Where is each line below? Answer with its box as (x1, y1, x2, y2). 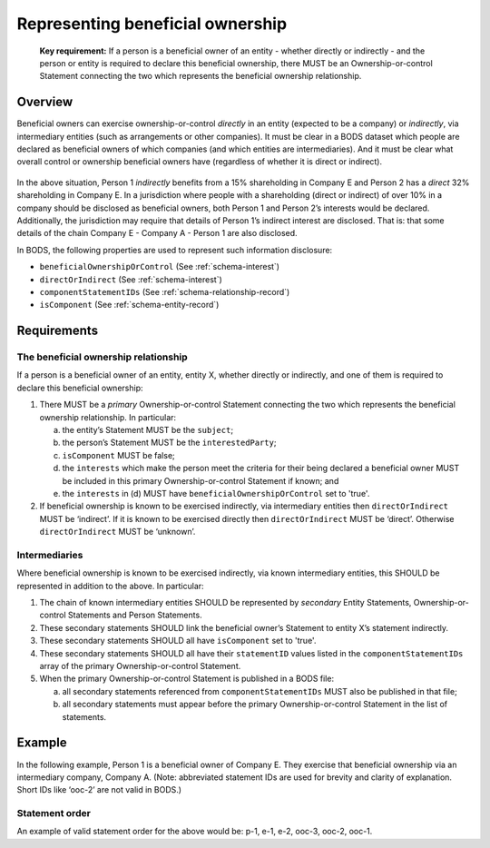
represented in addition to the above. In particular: (16, 580, 204, 591)
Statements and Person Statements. (68, 609, 203, 621)
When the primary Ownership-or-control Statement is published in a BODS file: (39, 673, 335, 685)
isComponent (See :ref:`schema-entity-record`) (39, 300, 220, 311)
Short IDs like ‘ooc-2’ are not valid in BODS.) (16, 784, 181, 795)
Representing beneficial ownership (16, 14, 288, 34)
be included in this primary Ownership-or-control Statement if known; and (62, 475, 339, 486)
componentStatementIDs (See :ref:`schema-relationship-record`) (39, 286, 290, 297)
